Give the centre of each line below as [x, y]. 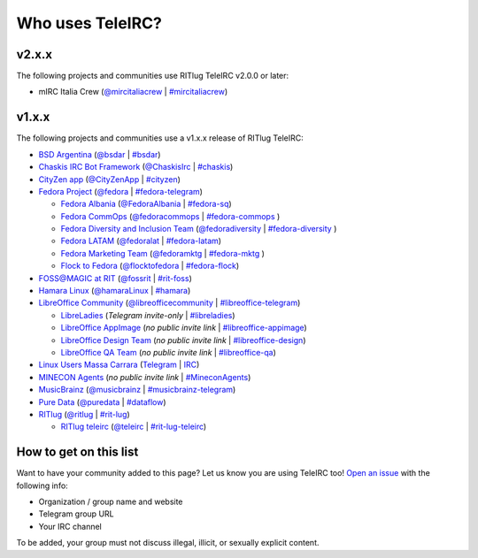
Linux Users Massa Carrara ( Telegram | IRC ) [119, 365]
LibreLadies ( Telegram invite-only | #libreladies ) [148, 315]
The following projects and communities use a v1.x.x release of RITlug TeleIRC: [160, 138]
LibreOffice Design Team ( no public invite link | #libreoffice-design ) [183, 340]
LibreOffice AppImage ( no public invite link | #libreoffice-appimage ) [184, 328]
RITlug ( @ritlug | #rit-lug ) [84, 414]
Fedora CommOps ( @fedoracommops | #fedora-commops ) [170, 216]
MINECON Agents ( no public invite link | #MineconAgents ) [145, 377]
